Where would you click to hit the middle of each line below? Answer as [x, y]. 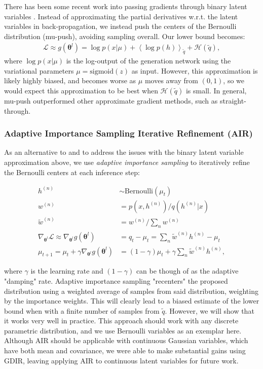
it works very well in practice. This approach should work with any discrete [121, 321]
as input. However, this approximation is [195, 70]
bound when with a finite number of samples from [82, 310]
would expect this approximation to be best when [81, 90]
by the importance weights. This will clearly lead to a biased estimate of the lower [132, 301]
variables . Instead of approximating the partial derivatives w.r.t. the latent [121, 16]
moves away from [171, 80]
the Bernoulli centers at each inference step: [72, 172]
